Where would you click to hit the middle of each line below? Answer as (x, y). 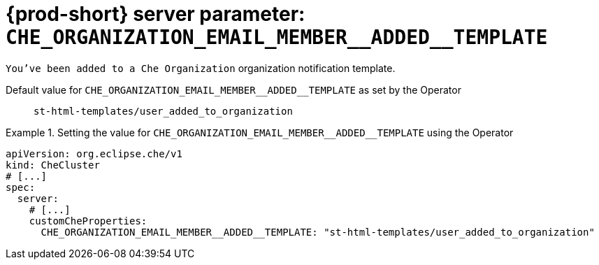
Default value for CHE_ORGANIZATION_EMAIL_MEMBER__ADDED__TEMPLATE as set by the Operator (233, 89)
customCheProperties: (88, 221)
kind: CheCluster (53, 165)
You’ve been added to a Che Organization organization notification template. (201, 68)
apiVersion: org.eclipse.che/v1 (94, 153)
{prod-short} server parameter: (156, 14)
